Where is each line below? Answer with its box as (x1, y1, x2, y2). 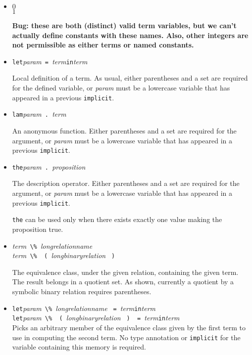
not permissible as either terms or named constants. (12, 40, 194, 50)
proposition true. (12, 223, 63, 234)
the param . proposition (12, 161, 86, 172)
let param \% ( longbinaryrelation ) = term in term (12, 312, 180, 323)
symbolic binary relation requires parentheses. (12, 286, 151, 297)
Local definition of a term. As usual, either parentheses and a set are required (12, 73, 248, 83)
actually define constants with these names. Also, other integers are (12, 30, 249, 40)
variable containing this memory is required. (12, 342, 147, 352)
